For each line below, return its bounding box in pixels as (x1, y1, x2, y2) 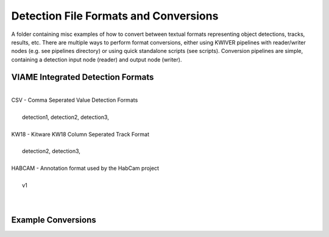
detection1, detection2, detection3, (22, 113, 109, 121)
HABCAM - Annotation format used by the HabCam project (11, 164, 160, 172)
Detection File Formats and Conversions (11, 9, 219, 23)
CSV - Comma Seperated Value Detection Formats (11, 96, 138, 104)
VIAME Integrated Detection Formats (11, 72, 154, 82)
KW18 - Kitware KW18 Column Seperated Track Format (11, 130, 149, 138)
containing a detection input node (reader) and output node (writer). (11, 55, 182, 63)
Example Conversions (11, 214, 97, 225)
